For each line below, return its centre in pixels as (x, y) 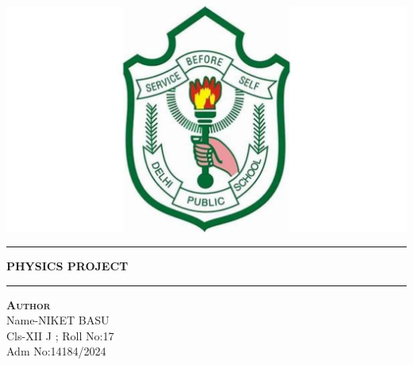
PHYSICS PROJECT (68, 266)
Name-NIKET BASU (58, 320)
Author (29, 304)
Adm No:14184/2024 (56, 351)
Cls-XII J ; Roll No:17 (60, 335)
